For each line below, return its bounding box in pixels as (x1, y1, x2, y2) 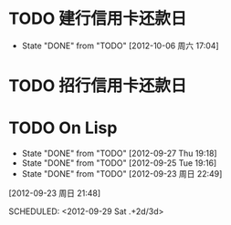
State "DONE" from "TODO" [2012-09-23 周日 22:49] (21, 169, 223, 179)
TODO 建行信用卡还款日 (8, 8, 187, 29)
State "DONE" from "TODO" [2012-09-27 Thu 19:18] (21, 148, 217, 159)
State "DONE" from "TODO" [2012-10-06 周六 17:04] (21, 40, 220, 51)
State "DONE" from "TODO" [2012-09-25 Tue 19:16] (21, 158, 217, 169)
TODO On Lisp (8, 118, 118, 138)
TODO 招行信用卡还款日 (8, 76, 187, 97)
